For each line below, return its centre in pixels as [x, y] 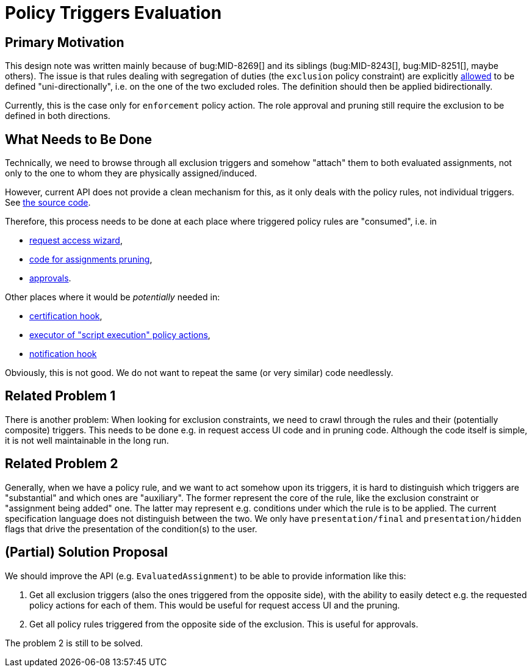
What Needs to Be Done [79, 139]
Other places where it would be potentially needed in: [113, 297]
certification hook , [66, 316]
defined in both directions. [58, 116]
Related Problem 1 [60, 396]
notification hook [63, 354]
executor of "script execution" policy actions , [120, 335]
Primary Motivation [65, 42]
